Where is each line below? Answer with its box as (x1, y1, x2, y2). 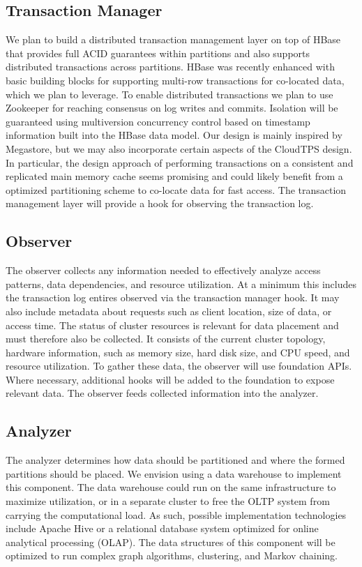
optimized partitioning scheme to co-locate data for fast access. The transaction (6, 182, 347, 197)
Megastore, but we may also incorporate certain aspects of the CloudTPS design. (6, 141, 352, 156)
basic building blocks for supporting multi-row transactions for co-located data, (6, 73, 345, 87)
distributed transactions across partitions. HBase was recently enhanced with (6, 59, 335, 74)
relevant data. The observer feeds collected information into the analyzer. (6, 386, 319, 400)
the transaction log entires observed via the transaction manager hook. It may (6, 290, 340, 305)
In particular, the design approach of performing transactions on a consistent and (6, 155, 354, 169)
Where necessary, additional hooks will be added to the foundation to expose (6, 372, 335, 386)
